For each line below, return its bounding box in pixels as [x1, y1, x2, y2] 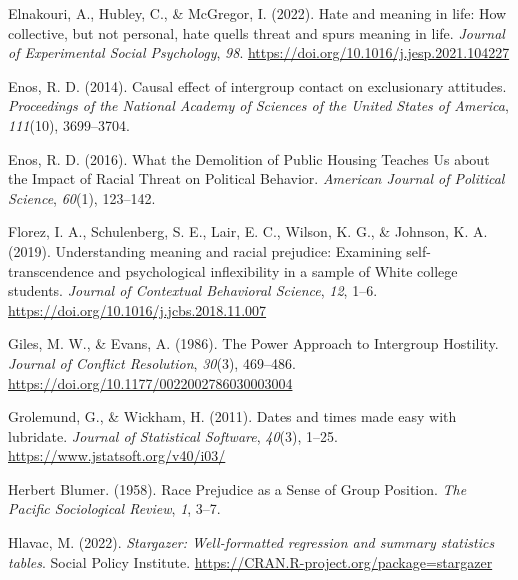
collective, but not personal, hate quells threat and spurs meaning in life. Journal [8, 22, 505, 43]
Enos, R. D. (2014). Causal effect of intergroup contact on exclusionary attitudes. [8, 75, 507, 96]
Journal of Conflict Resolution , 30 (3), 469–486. [8, 352, 296, 373]
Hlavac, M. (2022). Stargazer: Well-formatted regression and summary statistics [8, 532, 495, 553]
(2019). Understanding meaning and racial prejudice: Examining [8, 240, 402, 261]
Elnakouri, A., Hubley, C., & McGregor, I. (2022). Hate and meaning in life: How [8, 3, 507, 23]
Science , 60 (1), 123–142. [8, 187, 156, 208]
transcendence [8, 260, 94, 281]
